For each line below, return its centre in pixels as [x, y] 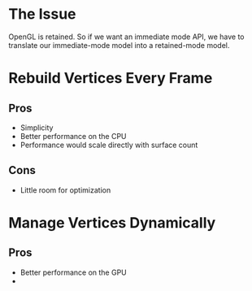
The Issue [42, 14]
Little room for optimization [65, 190]
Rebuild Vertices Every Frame [111, 78]
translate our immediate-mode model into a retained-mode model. [119, 45]
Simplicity [37, 128]
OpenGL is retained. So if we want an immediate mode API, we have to [126, 37]
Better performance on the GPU [74, 272]
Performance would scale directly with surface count [109, 145]
